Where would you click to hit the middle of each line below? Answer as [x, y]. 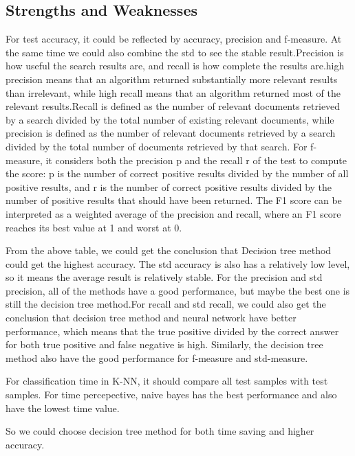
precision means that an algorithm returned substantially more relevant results [172, 79]
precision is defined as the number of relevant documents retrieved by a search [171, 133]
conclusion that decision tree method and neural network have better [151, 318]
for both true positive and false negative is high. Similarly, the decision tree [164, 344]
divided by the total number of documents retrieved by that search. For [157, 146]
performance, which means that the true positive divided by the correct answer [172, 331]
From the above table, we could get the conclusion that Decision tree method [169, 250]
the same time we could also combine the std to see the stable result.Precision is [175, 52]
